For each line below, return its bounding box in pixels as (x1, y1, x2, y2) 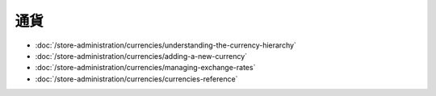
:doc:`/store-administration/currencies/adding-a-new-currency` (35, 51, 248, 61)
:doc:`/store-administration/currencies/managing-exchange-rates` (35, 63, 256, 73)
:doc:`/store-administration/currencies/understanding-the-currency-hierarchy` (35, 40, 296, 50)
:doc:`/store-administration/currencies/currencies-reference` (35, 73, 238, 84)
